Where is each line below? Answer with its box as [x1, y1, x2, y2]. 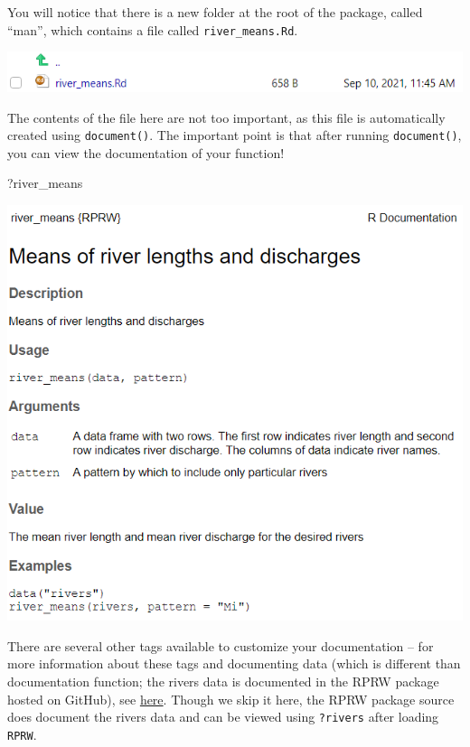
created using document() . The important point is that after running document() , [7, 126, 462, 145]
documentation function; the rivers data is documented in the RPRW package [7, 671, 439, 690]
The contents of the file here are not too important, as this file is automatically [7, 107, 446, 126]
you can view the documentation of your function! [7, 143, 285, 162]
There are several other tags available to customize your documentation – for [7, 636, 434, 655]
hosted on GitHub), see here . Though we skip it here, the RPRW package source [7, 689, 455, 708]
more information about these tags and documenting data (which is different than [7, 654, 461, 673]
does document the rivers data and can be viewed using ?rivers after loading [7, 707, 439, 726]
